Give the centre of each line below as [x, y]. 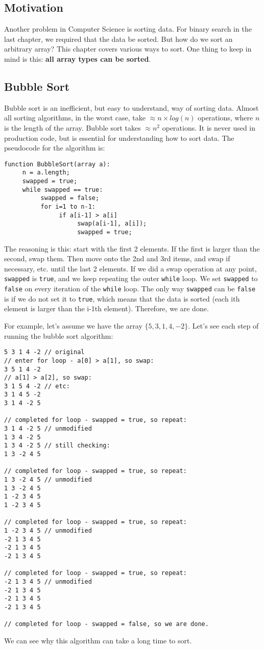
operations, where [225, 118]
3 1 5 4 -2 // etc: [37, 386]
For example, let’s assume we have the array [73, 326]
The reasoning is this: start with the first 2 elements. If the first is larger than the [132, 248]
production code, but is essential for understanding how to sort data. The [119, 138]
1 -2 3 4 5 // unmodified [48, 530]
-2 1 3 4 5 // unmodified [48, 581]
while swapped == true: [63, 190]
